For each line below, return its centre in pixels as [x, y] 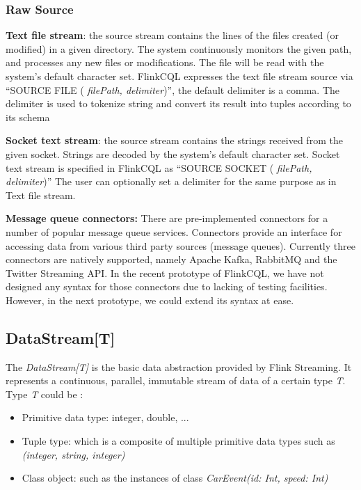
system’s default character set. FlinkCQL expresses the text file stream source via [179, 76]
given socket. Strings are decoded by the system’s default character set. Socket [173, 153]
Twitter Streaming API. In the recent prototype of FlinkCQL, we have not [165, 272]
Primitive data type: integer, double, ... [105, 417]
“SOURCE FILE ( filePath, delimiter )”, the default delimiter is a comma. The [173, 89]
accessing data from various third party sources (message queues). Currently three [180, 245]
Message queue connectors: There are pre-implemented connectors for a [167, 218]
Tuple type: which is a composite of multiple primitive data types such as [178, 441]
